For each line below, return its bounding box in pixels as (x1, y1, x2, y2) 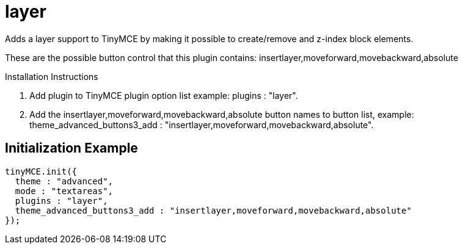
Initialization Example (5, 140, 138, 156)
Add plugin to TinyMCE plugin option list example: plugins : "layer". (29, 90, 298, 101)
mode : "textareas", (15, 186, 114, 196)
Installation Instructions (5, 71, 98, 82)
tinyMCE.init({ (5, 166, 78, 176)
